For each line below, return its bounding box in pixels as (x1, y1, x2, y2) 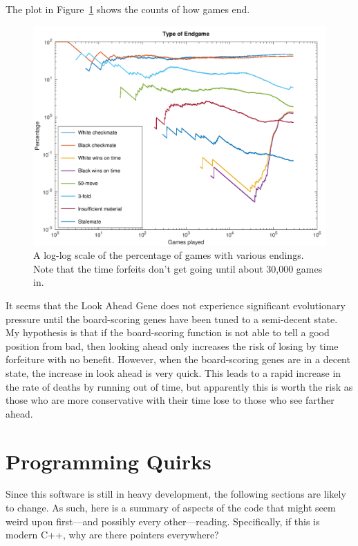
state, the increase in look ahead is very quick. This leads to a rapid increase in (6, 365, 341, 380)
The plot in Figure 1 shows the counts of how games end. (6, 2, 250, 16)
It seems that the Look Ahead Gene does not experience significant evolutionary (6, 298, 346, 312)
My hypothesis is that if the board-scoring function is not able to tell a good (6, 325, 330, 340)
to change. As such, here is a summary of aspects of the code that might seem (6, 500, 336, 515)
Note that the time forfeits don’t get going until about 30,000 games (33, 261, 323, 275)
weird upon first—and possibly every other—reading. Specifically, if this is (6, 514, 320, 528)
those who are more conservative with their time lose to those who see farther (6, 393, 335, 407)
